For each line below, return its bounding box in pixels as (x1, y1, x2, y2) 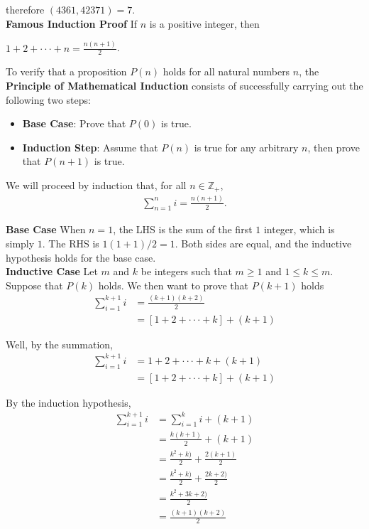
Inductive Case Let (6, 264, 98, 279)
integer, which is (263, 222, 335, 237)
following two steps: (6, 92, 91, 107)
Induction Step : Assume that (22, 139, 158, 154)
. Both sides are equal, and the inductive (175, 236, 352, 251)
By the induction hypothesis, (6, 395, 131, 410)
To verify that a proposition (6, 64, 127, 79)
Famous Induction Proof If (6, 16, 138, 31)
